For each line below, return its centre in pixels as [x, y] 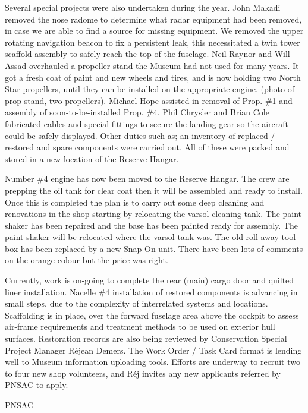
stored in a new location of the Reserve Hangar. [92, 158]
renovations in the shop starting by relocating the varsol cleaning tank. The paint [153, 214]
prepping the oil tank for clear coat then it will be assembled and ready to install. [154, 190]
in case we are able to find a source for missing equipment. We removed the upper [154, 31]
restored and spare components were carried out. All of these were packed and [147, 147]
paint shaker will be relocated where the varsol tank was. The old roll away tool [150, 237]
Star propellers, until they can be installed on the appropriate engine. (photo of [150, 89]
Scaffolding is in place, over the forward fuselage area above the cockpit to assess [152, 315]
